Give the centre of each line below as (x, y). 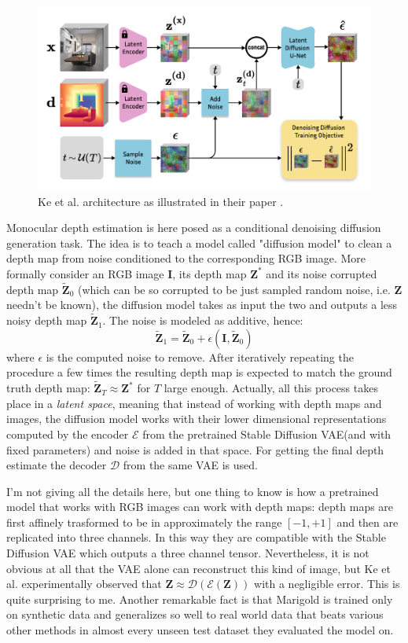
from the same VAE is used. (190, 465)
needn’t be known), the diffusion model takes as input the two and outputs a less (202, 305)
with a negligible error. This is (327, 584)
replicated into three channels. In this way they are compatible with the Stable (196, 537)
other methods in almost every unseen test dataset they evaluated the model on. (200, 630)
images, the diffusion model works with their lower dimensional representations (197, 419)
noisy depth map (47, 320)
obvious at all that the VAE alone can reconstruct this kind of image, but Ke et (198, 568)
